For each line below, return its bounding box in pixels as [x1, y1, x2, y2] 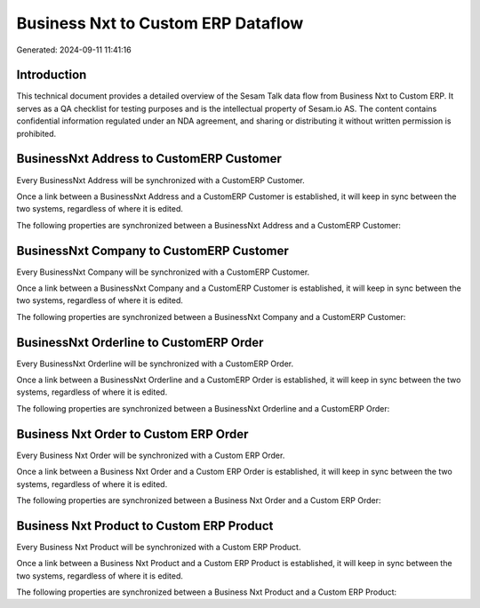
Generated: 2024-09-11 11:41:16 [16, 44, 132, 55]
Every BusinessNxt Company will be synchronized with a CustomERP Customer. [16, 267, 310, 277]
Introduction [16, 68, 87, 83]
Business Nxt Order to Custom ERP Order [16, 427, 249, 442]
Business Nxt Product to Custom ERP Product [16, 518, 274, 533]
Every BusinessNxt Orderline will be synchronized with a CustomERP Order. [16, 358, 293, 369]
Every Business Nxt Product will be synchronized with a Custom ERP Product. [16, 541, 301, 552]
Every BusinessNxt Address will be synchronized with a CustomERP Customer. [16, 174, 306, 186]
